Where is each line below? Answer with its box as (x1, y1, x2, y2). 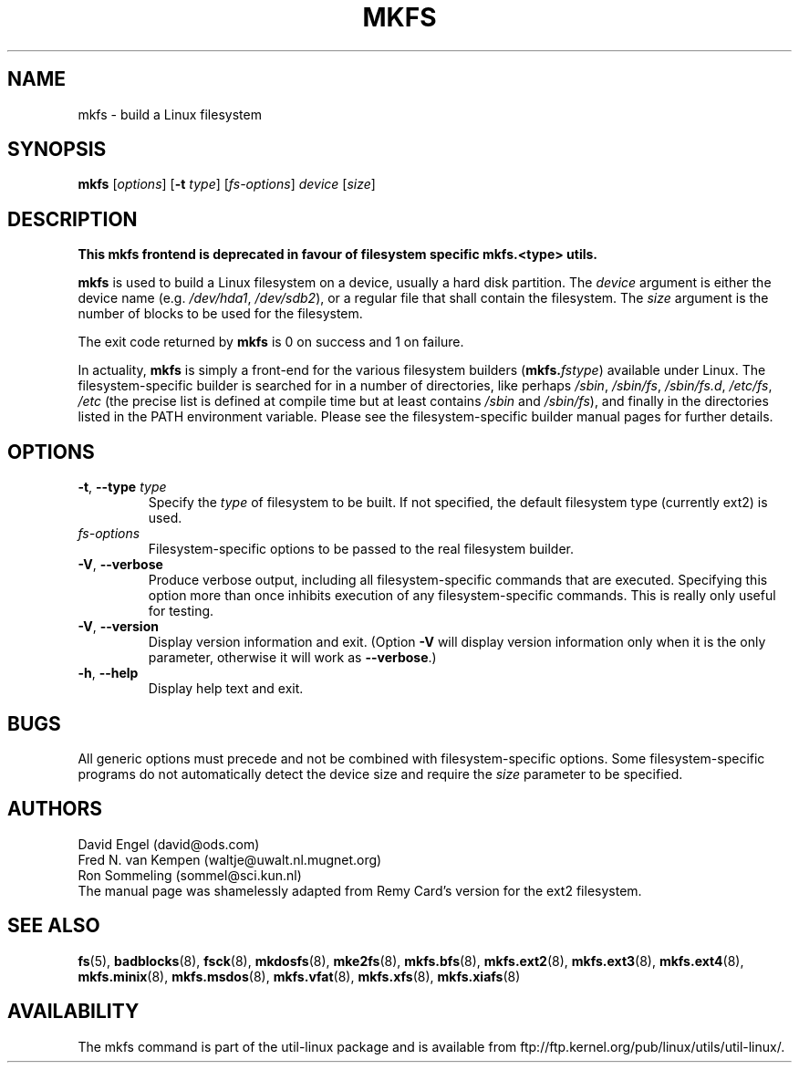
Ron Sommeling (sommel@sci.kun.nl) (78, 867, 302, 883)
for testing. (148, 603, 214, 619)
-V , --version (78, 618, 159, 635)
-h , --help (78, 665, 139, 681)
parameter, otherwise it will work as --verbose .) (148, 649, 437, 666)
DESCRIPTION (7, 207, 138, 231)
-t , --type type (78, 479, 167, 495)
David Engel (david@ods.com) (78, 836, 260, 852)
